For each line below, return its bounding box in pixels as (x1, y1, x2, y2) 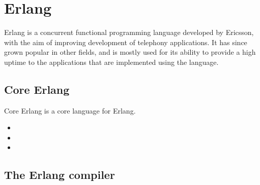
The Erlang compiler (4, 167, 115, 182)
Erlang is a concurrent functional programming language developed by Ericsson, (4, 27, 254, 38)
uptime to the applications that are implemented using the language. (4, 56, 219, 67)
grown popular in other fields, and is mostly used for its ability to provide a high (4, 47, 256, 57)
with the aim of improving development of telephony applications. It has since (4, 36, 247, 47)
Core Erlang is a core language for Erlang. (4, 105, 136, 116)
